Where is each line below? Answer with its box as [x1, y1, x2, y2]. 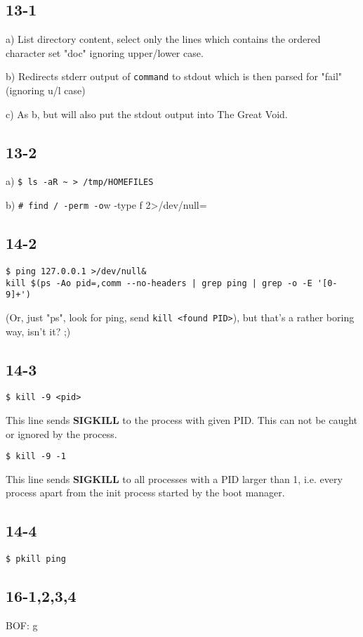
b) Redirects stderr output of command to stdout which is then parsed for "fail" [6, 69, 343, 84]
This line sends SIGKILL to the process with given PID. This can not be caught [6, 413, 358, 427]
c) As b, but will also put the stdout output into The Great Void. [6, 106, 288, 121]
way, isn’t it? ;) [6, 323, 71, 338]
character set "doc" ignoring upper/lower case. [6, 45, 204, 60]
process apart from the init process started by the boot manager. [6, 485, 285, 500]
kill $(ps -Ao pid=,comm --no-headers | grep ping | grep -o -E [6, 278, 312, 288]
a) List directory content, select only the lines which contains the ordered [6, 32, 321, 46]
